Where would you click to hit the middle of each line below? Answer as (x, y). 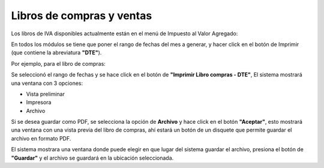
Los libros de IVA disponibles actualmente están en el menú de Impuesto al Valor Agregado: (124, 33)
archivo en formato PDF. (41, 138)
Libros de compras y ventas (82, 16)
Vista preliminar (46, 94)
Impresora (39, 102)
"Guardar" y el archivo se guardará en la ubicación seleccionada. (92, 158)
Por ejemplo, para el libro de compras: (58, 63)
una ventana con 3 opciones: (47, 83)
